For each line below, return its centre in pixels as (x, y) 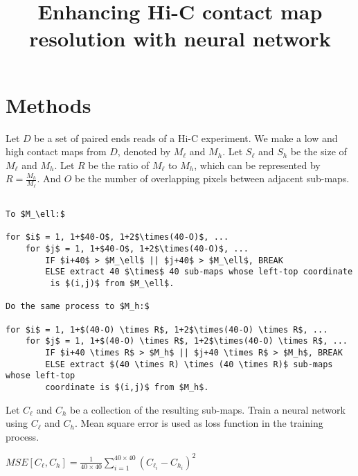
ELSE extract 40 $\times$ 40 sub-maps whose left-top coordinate (199, 272)
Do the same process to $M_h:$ (78, 307)
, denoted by (144, 151)
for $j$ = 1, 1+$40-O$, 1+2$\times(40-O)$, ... (137, 249)
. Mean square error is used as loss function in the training (199, 423)
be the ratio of (119, 165)
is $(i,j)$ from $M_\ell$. (112, 284)
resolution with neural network (180, 38)
